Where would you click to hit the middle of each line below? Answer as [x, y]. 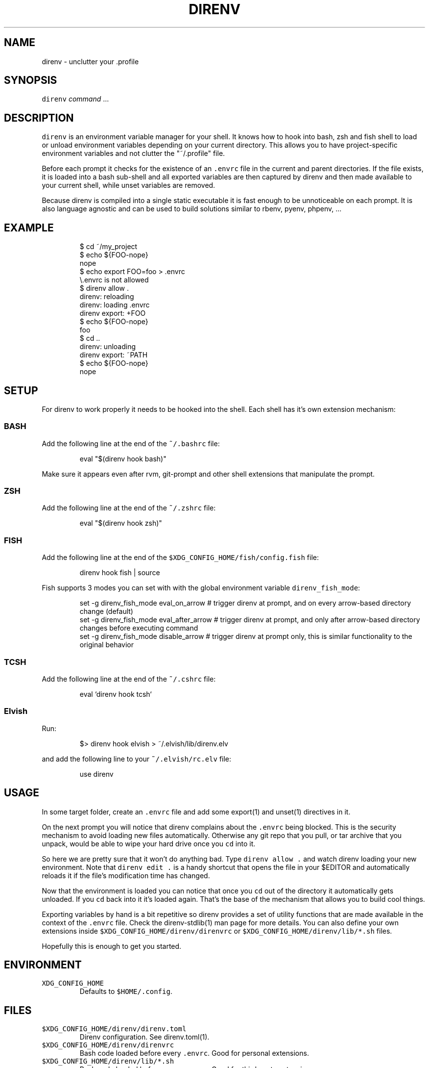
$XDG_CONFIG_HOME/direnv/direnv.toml [114, 1029]
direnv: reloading [107, 297]
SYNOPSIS [31, 80]
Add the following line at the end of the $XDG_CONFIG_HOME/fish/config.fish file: [180, 558]
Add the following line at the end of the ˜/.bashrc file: [131, 443]
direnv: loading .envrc [115, 305]
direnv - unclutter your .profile [90, 61]
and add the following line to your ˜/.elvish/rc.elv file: [137, 759]
